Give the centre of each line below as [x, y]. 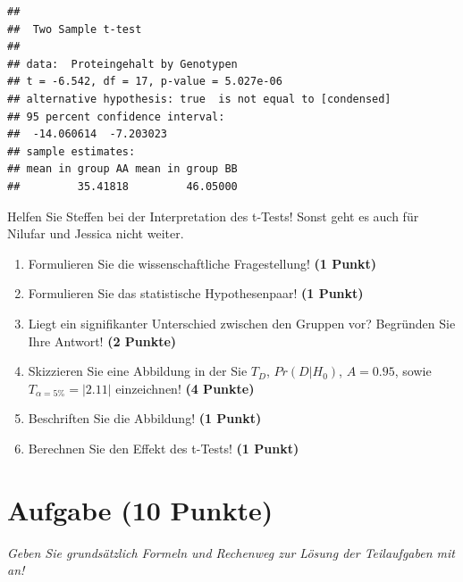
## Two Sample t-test [75, 29]
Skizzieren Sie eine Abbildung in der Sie [138, 371]
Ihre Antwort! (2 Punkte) [102, 341]
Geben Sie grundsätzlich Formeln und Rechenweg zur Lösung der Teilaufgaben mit [231, 552]
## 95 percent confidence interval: [116, 116]
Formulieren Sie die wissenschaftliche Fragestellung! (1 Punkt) [202, 263]
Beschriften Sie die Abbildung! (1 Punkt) [145, 418]
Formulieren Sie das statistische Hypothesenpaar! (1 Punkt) [196, 293]
